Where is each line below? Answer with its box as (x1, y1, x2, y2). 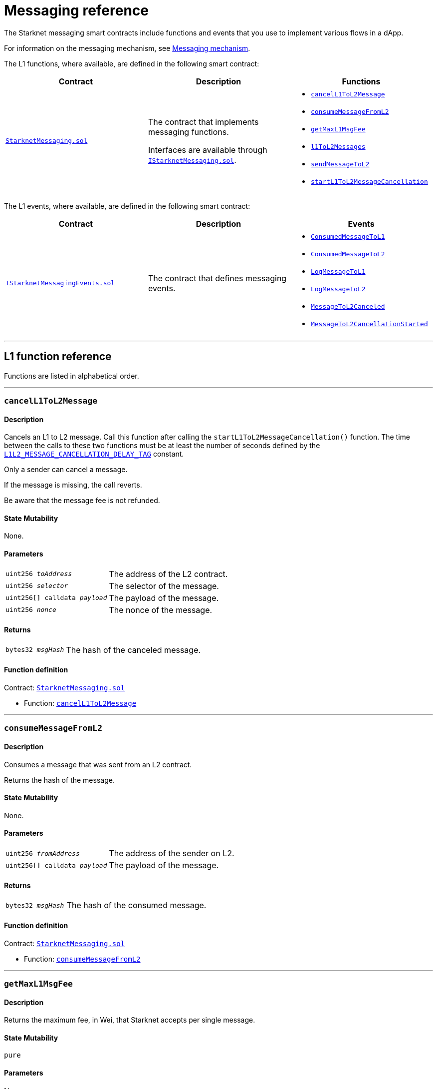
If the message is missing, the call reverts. (4, 481, 142, 490)
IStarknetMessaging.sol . (148, 154, 236, 165)
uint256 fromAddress (5, 849, 80, 857)
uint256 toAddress (5, 570, 72, 578)
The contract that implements (148, 116, 259, 127)
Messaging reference (4, 2, 149, 19)
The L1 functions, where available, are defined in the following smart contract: (4, 59, 259, 68)
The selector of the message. (109, 580, 219, 591)
